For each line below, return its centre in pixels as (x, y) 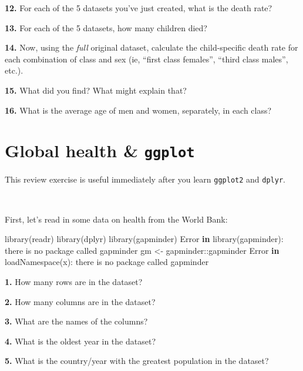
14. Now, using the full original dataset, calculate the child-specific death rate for (151, 47)
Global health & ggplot (100, 150)
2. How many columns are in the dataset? (80, 301)
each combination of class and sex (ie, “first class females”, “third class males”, (147, 59)
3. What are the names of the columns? (76, 321)
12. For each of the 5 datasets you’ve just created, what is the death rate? (139, 8)
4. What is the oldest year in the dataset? (80, 341)
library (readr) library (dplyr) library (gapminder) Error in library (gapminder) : (144, 239)
